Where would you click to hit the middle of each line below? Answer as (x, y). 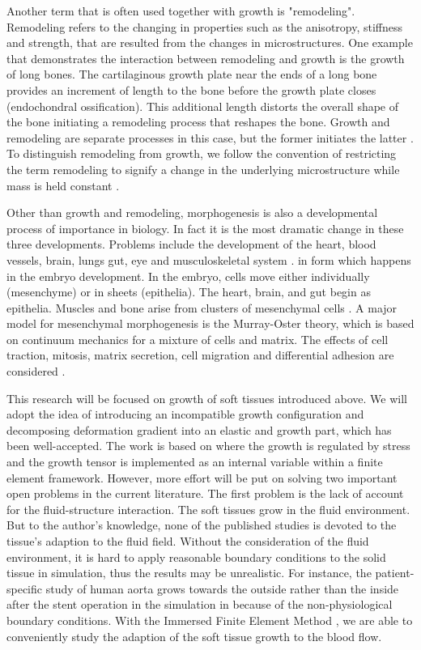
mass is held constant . (63, 185)
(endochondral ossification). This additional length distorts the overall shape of (203, 106)
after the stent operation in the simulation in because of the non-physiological (200, 604)
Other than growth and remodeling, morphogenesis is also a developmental (192, 212)
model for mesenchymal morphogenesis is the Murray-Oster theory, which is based (210, 323)
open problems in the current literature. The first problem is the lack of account (205, 493)
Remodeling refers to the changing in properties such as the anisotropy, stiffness (205, 26)
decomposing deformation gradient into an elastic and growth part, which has (199, 429)
